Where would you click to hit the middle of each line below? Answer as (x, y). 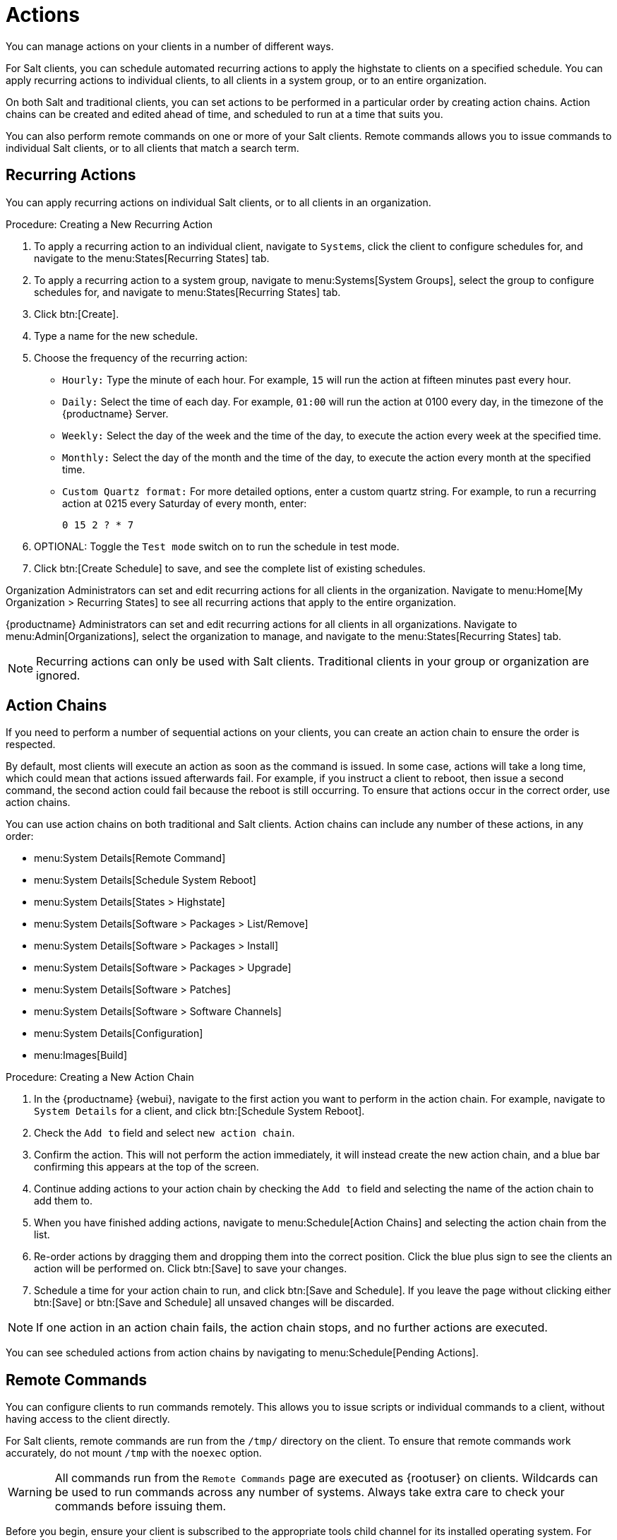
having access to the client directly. (88, 1419)
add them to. (64, 1201)
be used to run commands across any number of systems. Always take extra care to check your (310, 1492)
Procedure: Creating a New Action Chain (100, 1077)
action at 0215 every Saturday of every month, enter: (185, 503)
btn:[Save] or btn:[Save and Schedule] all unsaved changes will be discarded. (214, 1303)
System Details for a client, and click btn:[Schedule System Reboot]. (199, 1111)
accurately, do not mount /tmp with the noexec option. (134, 1453)
